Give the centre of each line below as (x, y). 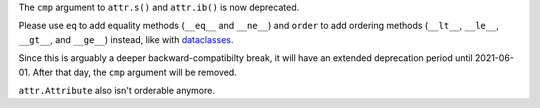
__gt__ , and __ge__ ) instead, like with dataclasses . (126, 39)
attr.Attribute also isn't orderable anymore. (116, 90)
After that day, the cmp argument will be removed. (134, 72)
